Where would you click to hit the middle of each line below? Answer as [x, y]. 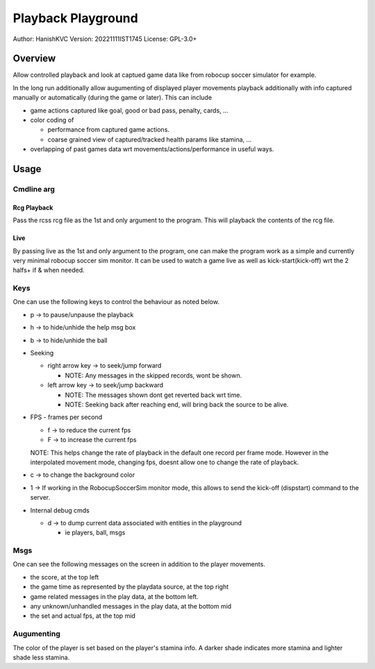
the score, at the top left [65, 577]
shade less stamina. [41, 657]
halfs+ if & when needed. [49, 270]
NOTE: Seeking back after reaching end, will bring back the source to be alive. [177, 404]
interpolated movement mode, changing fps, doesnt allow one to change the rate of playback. [165, 462]
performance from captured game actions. [109, 130]
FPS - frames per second [66, 417]
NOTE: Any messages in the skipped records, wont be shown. [153, 375]
